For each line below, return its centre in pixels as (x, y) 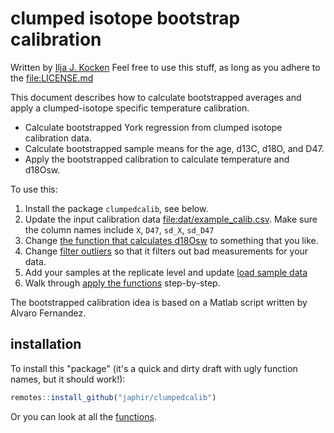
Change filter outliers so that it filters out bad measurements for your (166, 251)
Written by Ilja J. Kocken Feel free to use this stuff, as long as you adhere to (165, 67)
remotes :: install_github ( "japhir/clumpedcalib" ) (113, 397)
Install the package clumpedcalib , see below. (116, 208)
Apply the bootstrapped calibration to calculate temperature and (157, 159)
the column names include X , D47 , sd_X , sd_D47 (119, 229)
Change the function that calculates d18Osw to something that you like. (171, 240)
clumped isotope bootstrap (125, 18)
